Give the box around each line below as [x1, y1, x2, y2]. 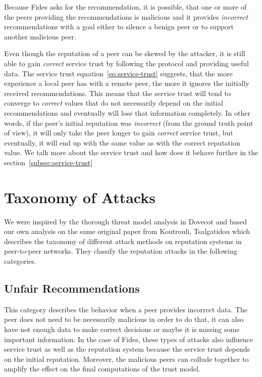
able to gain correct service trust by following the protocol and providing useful [4, 58, 249, 68]
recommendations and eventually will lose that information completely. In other [4, 107, 250, 118]
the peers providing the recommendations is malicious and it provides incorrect [4, 11, 248, 22]
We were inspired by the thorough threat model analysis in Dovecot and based [4, 216, 247, 226]
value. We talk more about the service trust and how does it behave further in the [4, 147, 258, 158]
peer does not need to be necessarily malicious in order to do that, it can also [4, 314, 244, 324]
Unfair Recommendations [4, 280, 140, 296]
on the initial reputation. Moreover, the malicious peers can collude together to [4, 353, 249, 364]
